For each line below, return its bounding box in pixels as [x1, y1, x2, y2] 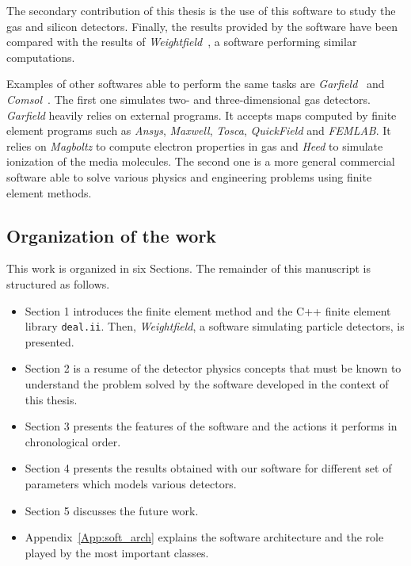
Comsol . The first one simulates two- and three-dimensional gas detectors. [6, 90, 371, 107]
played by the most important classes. [25, 544, 209, 560]
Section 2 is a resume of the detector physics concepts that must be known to [25, 360, 401, 377]
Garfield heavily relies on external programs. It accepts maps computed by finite [6, 106, 397, 123]
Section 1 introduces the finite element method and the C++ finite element [25, 302, 391, 319]
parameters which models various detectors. [25, 475, 237, 491]
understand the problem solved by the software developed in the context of [25, 375, 389, 392]
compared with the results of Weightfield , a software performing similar [6, 33, 357, 50]
